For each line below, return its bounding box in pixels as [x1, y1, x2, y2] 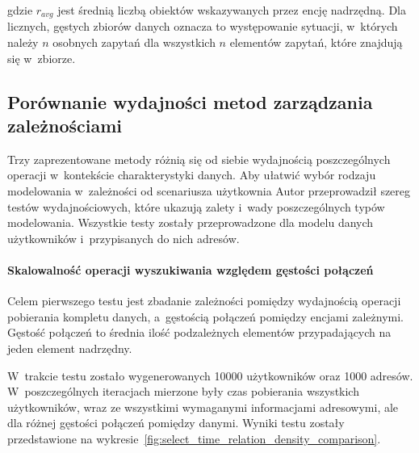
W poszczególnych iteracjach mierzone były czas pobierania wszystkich [7, 383, 359, 400]
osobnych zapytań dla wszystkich [52, 34, 216, 51]
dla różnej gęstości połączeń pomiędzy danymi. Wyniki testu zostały [7, 414, 345, 431]
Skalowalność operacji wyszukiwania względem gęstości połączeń [7, 261, 374, 278]
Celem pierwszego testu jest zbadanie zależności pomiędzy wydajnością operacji [7, 292, 401, 309]
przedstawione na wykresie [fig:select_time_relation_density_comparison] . [7, 430, 381, 447]
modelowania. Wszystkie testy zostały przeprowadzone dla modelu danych [7, 214, 374, 231]
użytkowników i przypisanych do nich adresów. [7, 229, 240, 246]
